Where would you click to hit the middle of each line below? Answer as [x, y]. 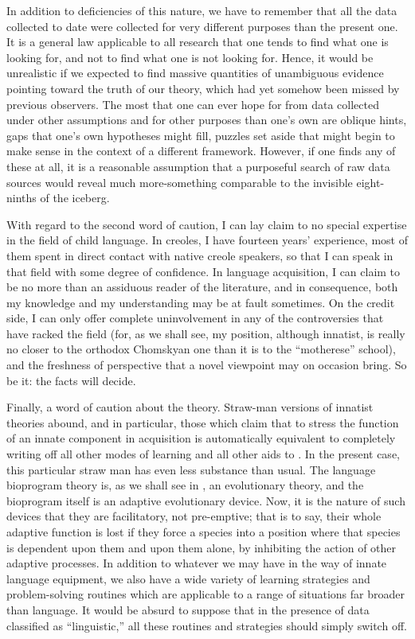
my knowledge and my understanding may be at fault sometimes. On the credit [201, 302]
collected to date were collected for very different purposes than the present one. [202, 26]
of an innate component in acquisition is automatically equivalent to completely [201, 438]
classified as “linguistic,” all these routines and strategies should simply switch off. [207, 625]
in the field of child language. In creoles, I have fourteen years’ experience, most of [207, 240]
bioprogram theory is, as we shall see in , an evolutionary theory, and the [185, 485]
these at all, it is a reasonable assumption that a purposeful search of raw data [198, 166]
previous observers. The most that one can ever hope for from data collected [193, 104]
